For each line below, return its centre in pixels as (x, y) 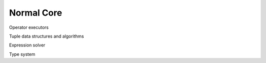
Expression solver (27, 45)
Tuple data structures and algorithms (47, 36)
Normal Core (36, 13)
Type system (22, 54)
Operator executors (29, 27)
